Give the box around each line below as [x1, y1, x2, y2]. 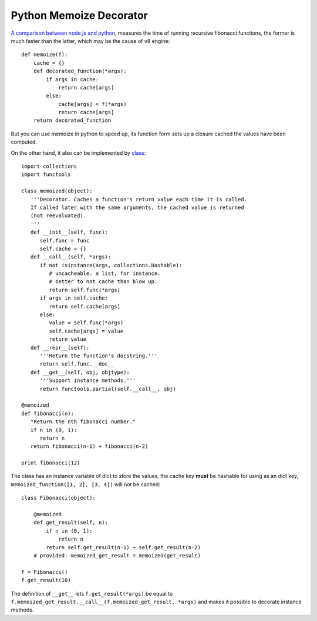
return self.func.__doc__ [39, 361, 114, 367]
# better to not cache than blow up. [49, 278, 158, 285]
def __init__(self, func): [30, 229, 109, 235]
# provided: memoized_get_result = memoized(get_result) [33, 552, 201, 559]
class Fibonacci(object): [21, 494, 96, 502]
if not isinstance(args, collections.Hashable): [39, 262, 183, 268]
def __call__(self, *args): [30, 254, 112, 260]
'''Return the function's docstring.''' [39, 353, 158, 359]
